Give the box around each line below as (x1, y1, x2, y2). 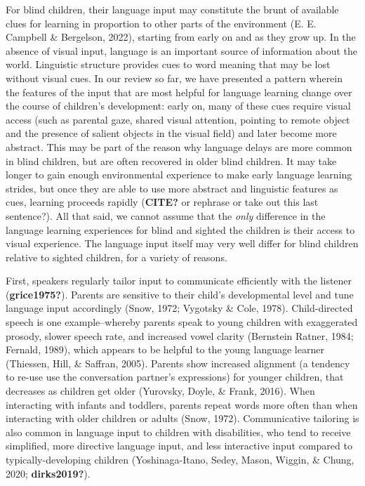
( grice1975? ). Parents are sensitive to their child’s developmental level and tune (6, 287, 354, 301)
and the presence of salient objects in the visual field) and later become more (6, 126, 337, 140)
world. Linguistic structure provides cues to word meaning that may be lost (6, 57, 331, 72)
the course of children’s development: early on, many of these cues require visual (6, 98, 351, 113)
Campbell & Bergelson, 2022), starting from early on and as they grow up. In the (6, 29, 356, 44)
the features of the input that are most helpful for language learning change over (6, 84, 352, 99)
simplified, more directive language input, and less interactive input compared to (6, 438, 352, 453)
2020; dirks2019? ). (6, 466, 91, 480)
